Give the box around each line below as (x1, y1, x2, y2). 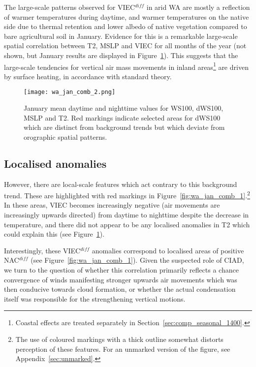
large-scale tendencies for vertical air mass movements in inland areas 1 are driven (4, 60, 249, 72)
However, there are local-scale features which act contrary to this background (4, 179, 237, 189)
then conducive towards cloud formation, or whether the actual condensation (4, 284, 236, 294)
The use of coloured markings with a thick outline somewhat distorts (15, 334, 224, 344)
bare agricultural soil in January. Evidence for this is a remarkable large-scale (4, 31, 238, 41)
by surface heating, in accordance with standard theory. (4, 71, 172, 81)
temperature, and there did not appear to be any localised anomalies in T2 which (4, 219, 250, 229)
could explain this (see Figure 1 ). (4, 229, 105, 239)
